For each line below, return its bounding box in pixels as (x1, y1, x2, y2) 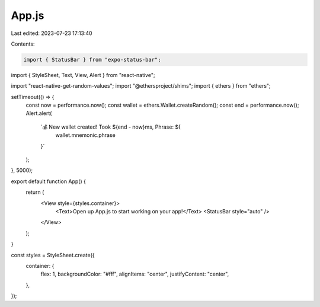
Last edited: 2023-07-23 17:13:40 (11, 30, 92, 37)
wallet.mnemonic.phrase (55, 132, 116, 139)
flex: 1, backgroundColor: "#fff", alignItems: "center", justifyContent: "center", (40, 270, 229, 278)
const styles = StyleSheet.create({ (11, 251, 95, 258)
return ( (25, 188, 44, 196)
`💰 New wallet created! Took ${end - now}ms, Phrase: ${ (40, 123, 181, 130)
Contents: (11, 40, 35, 47)
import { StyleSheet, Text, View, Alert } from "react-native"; (11, 71, 155, 78)
